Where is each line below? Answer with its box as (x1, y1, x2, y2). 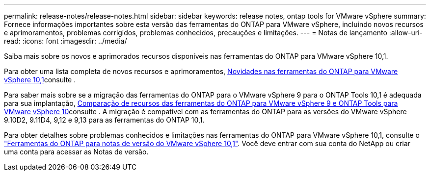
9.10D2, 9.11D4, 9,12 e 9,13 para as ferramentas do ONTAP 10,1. (4, 116, 205, 124)
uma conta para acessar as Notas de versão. (4, 148, 149, 156)
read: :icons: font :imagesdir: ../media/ (4, 37, 127, 45)
